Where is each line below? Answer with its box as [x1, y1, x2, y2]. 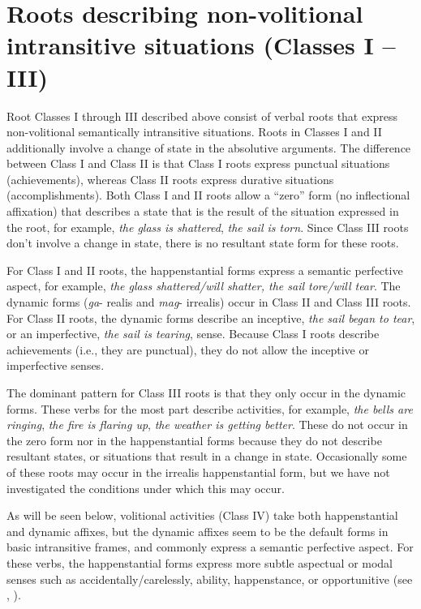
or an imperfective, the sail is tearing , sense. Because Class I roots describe [6, 325, 380, 342]
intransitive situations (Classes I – [6, 28, 396, 62]
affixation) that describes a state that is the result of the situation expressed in [6, 203, 399, 220]
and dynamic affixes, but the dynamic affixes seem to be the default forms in [6, 522, 389, 539]
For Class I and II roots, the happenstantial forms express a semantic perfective [6, 261, 403, 278]
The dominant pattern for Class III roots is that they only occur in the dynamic [6, 384, 406, 401]
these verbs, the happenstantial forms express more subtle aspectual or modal [6, 554, 393, 571]
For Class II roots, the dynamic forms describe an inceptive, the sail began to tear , [6, 309, 415, 326]
